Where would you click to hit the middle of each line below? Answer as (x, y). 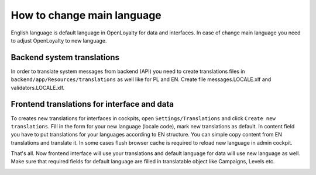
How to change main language (86, 15)
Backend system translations (65, 57)
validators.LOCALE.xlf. (38, 87)
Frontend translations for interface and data (92, 104)
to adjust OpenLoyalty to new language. (59, 40)
